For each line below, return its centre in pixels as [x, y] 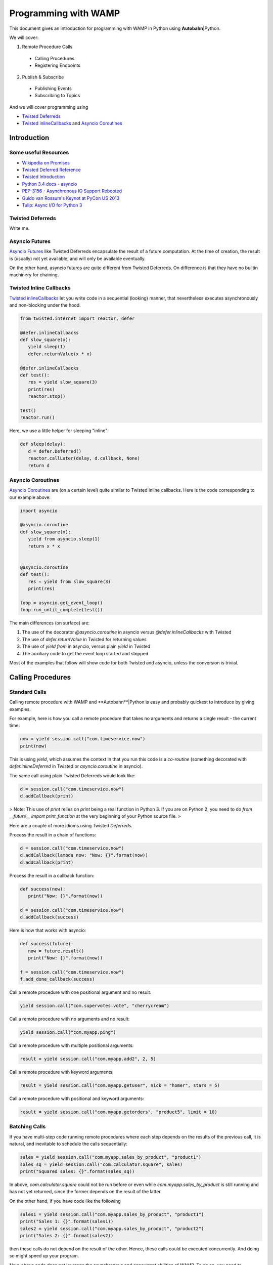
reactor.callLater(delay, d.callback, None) [84, 458]
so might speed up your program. [44, 1256]
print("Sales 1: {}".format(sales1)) [67, 1221]
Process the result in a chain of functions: [53, 835]
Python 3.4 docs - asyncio [50, 184]
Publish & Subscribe [43, 77]
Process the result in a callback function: [52, 875]
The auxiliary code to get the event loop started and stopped [85, 653]
